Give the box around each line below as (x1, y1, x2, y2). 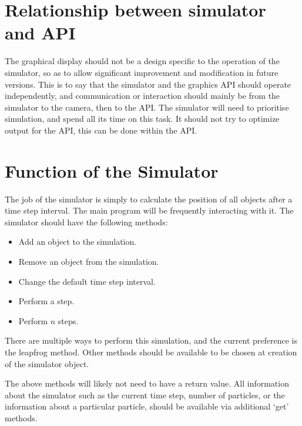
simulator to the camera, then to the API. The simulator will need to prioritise (5, 101, 289, 113)
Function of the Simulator (5, 158, 219, 182)
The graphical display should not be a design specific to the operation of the (5, 55, 280, 67)
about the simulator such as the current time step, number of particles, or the (5, 388, 285, 401)
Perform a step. (18, 295, 75, 307)
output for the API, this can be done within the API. (5, 124, 197, 136)
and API (5, 21, 76, 45)
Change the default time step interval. (18, 275, 156, 287)
